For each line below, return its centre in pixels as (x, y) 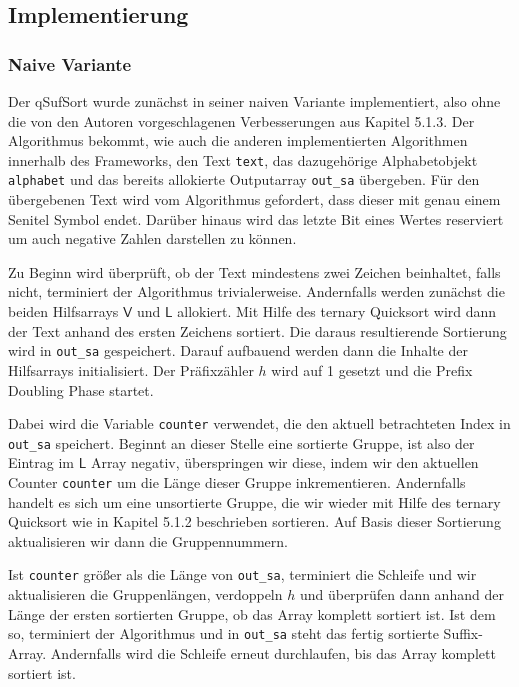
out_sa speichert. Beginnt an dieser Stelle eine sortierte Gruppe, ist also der (241, 442)
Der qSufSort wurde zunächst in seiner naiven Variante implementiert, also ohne (254, 101)
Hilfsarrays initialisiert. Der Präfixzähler (131, 369)
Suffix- (463, 633)
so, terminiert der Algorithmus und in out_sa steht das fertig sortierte (223, 633)
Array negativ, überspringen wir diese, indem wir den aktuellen (284, 462)
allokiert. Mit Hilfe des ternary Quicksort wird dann (337, 311)
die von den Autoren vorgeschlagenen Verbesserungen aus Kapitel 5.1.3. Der (241, 120)
